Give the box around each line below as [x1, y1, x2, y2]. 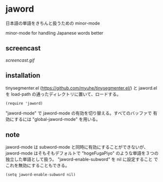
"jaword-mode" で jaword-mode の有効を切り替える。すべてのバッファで [5, 110, 152, 116]
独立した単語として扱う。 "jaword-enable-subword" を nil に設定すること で [5, 157, 158, 162]
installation [5, 71, 41, 80]
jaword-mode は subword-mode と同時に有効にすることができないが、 [5, 144, 148, 150]
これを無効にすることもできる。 [5, 162, 70, 168]
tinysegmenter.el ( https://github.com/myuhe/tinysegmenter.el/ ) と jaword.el [5, 85, 158, 91]
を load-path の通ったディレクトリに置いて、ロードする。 [5, 91, 121, 97]
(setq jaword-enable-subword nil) [5, 172, 76, 177]
